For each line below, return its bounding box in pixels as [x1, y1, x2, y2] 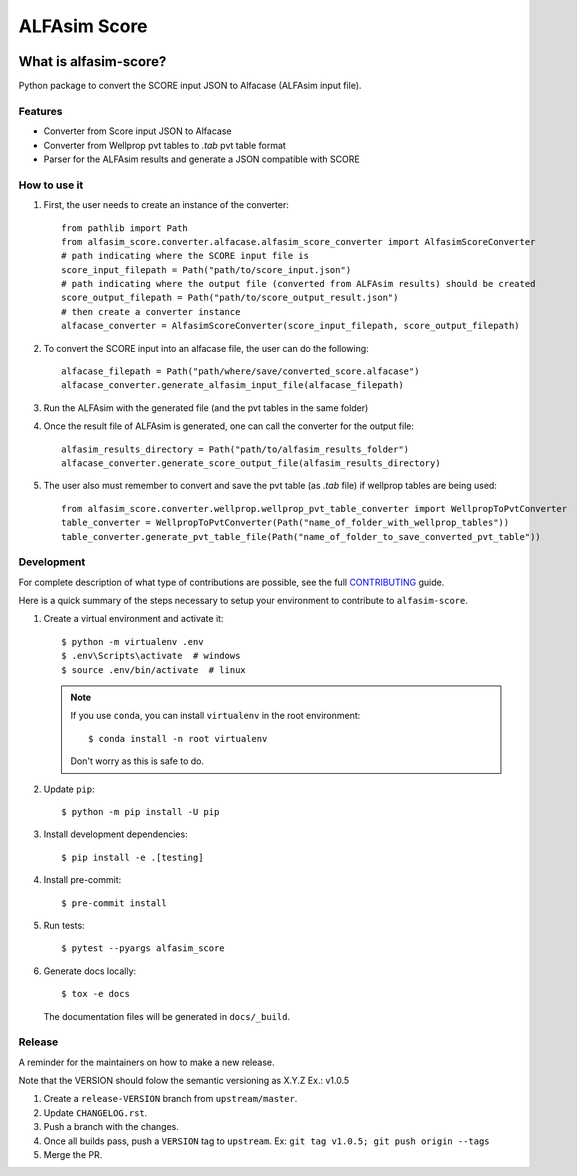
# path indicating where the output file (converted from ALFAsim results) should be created [61, 278, 536, 290]
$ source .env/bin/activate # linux [61, 664, 247, 675]
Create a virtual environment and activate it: [43, 613, 224, 625]
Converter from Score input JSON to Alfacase [43, 125, 232, 137]
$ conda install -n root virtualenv [88, 733, 268, 744]
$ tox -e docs [61, 988, 130, 1000]
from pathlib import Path [61, 222, 189, 234]
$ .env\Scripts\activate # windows [61, 650, 241, 662]
